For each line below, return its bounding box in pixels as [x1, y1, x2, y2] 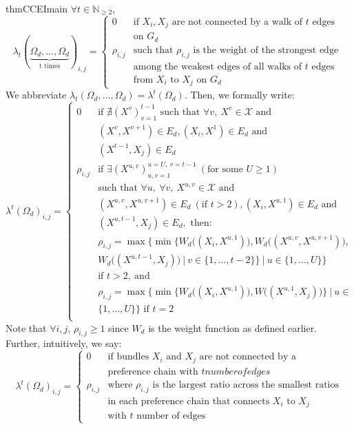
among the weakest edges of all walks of [133, 61, 302, 72]
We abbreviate [6, 87, 67, 102]
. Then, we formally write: [184, 87, 295, 102]
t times [39, 63, 61, 70]
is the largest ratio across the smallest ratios [152, 379, 340, 390]
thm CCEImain [6, 1, 68, 15]
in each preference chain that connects [107, 396, 270, 406]
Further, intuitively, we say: [6, 336, 122, 350]
